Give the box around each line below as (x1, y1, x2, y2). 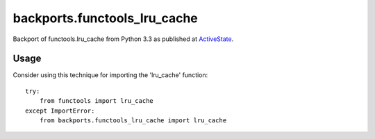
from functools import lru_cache (39, 97, 154, 105)
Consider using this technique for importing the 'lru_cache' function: (12, 71, 208, 79)
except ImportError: (25, 106, 95, 115)
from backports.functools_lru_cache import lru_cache (39, 117, 227, 124)
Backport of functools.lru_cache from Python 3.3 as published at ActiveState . (12, 35, 234, 43)
